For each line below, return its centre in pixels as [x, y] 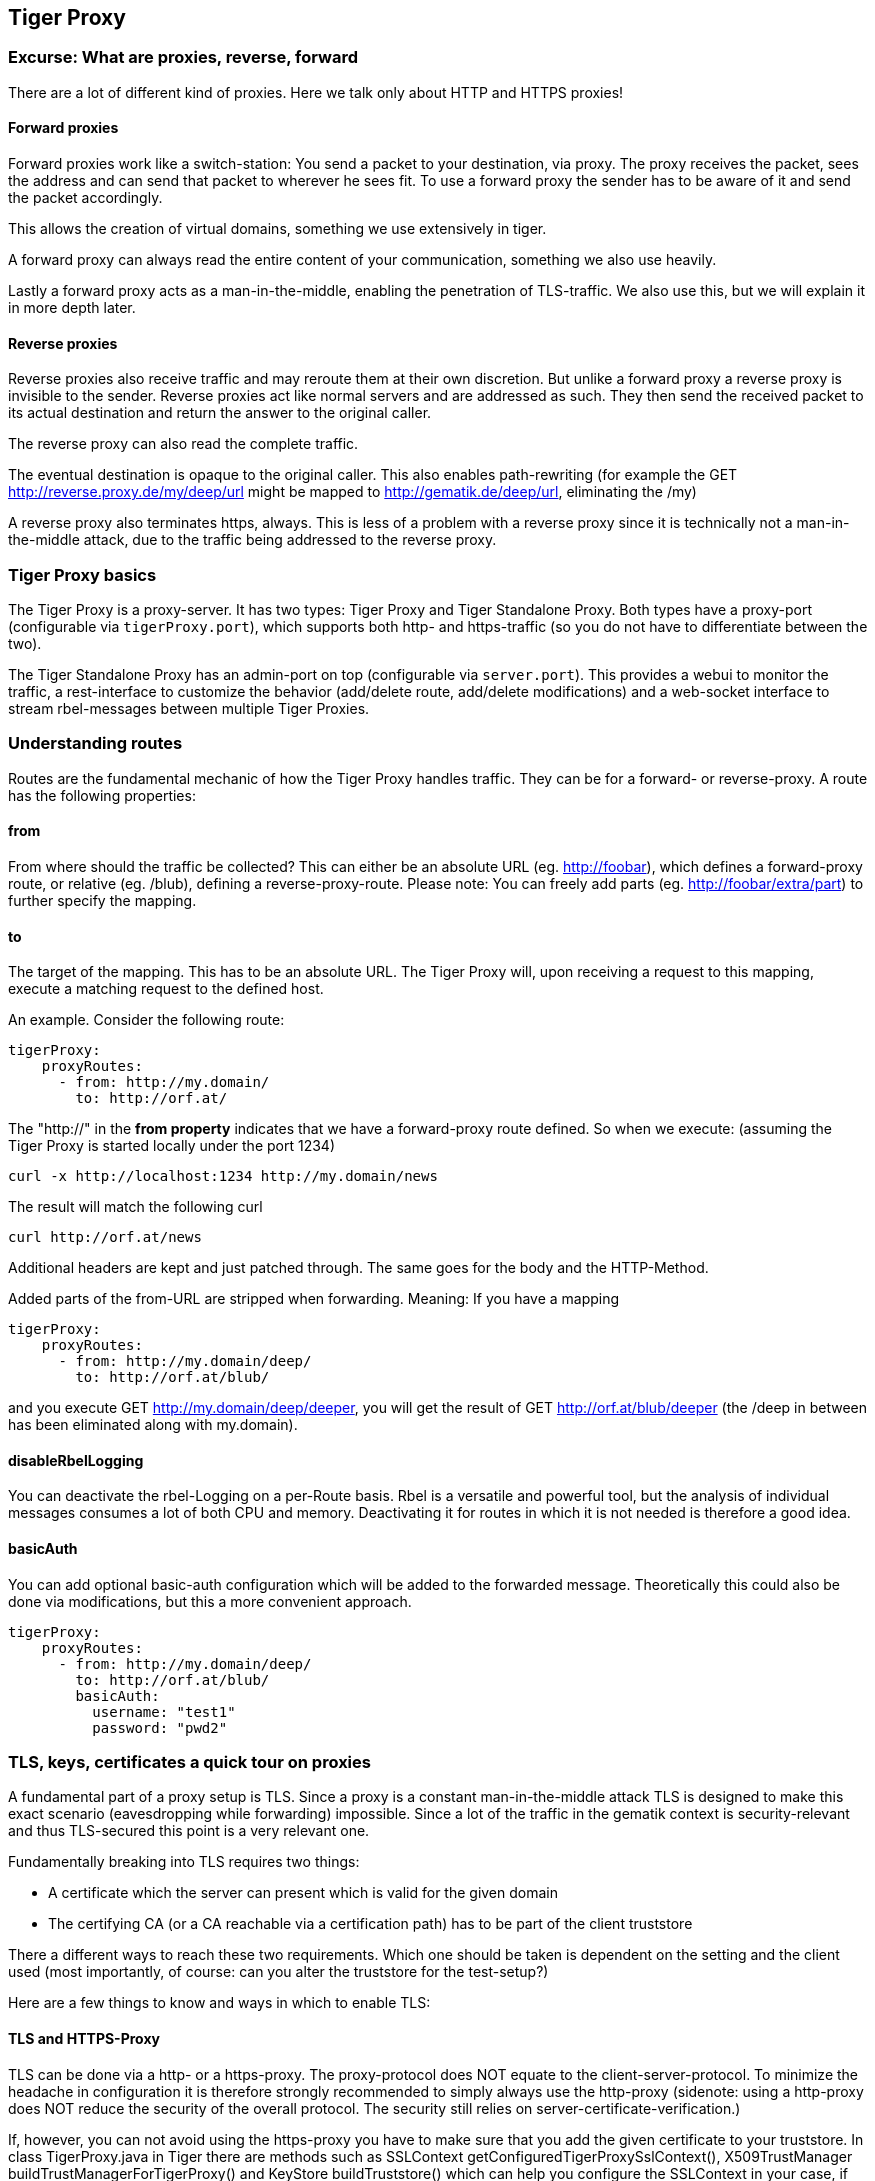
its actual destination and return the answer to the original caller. [220, 413]
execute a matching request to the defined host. [166, 989]
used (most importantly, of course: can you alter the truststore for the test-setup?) [278, 1972]
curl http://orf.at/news [105, 1237]
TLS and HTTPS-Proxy [84, 2038]
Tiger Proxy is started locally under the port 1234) [172, 1146]
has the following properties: [102, 795]
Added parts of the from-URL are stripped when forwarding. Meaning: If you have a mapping [314, 1299]
